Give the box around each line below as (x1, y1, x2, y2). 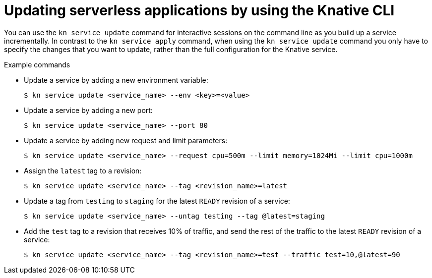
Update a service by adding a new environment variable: (24, 75, 208, 84)
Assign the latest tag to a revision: (24, 166, 142, 175)
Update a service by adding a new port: (24, 106, 153, 114)
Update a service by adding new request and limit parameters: (24, 136, 228, 145)
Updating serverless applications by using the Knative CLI (4, 2, 395, 19)
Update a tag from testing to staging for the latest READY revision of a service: (24, 196, 290, 205)
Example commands (4, 60, 70, 69)
